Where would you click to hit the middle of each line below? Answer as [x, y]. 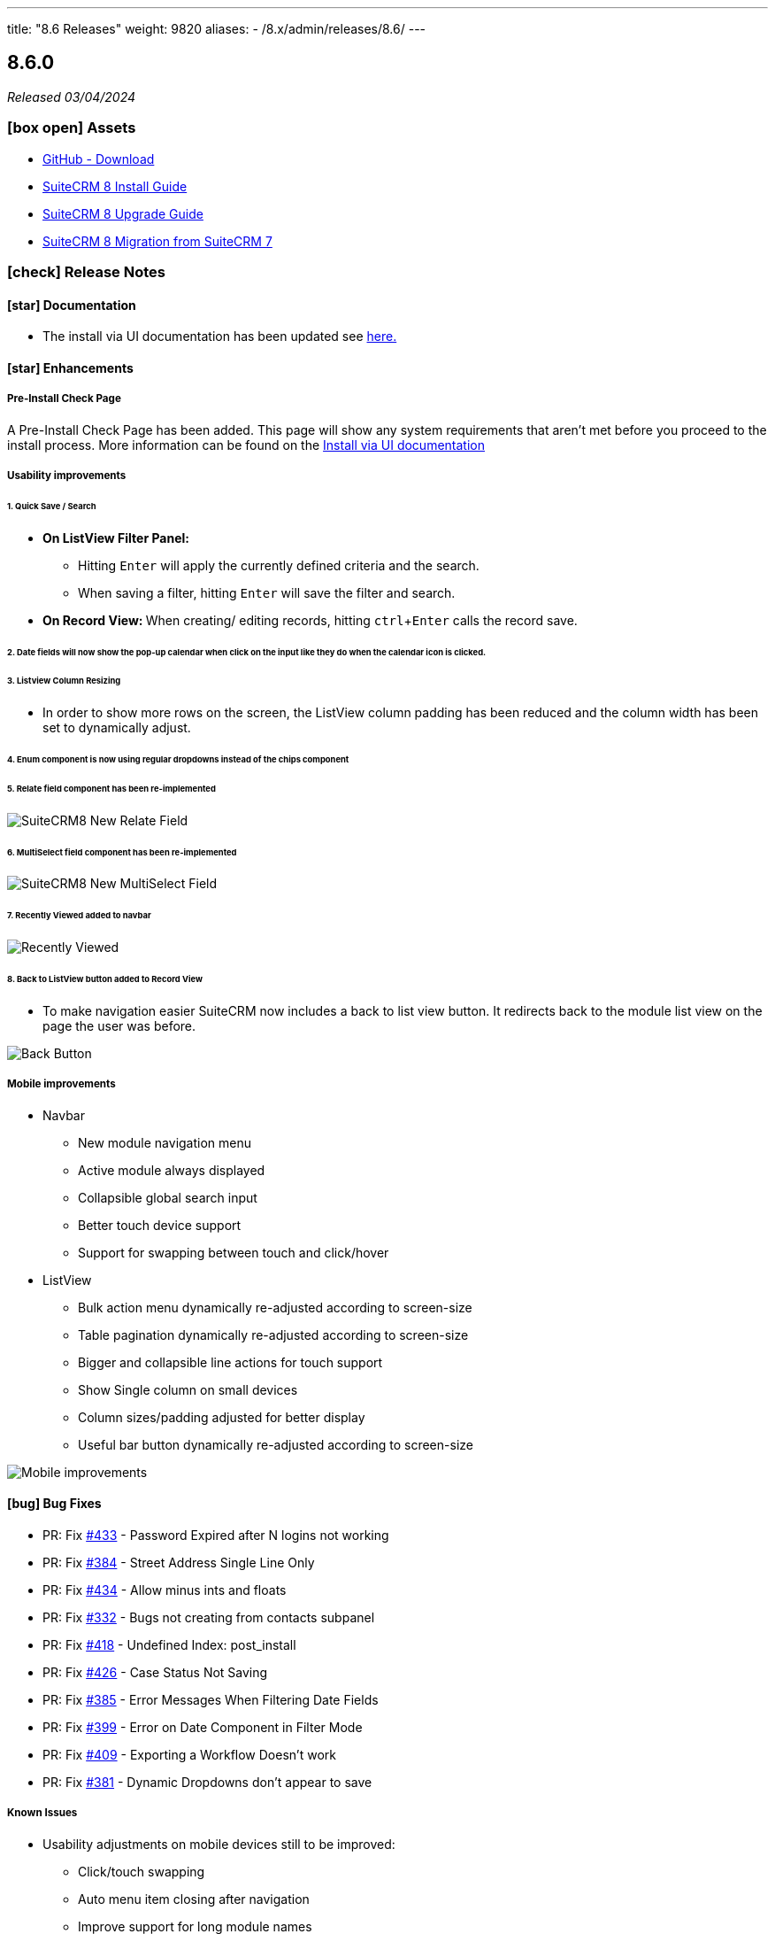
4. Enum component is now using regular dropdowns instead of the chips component [178, 760]
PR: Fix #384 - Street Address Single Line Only [179, 1562]
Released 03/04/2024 [72, 97]
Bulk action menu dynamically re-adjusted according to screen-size [275, 1307]
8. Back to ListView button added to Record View [105, 979]
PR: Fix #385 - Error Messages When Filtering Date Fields [211, 1699]
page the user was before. [119, 1025]
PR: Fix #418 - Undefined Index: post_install [169, 1644]
